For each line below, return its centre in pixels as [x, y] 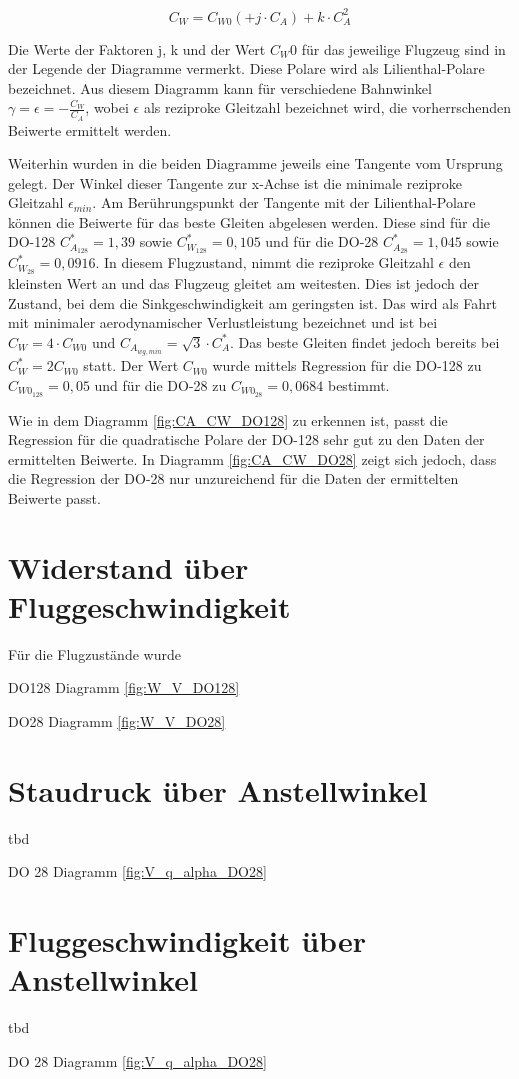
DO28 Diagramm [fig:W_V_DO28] [117, 721]
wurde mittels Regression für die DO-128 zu [347, 365]
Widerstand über [128, 566]
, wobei [107, 107]
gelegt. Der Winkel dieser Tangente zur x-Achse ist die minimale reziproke [235, 182]
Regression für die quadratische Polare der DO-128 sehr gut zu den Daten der [246, 439]
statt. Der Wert [131, 365]
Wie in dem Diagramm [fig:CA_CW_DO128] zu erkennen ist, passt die [228, 419]
